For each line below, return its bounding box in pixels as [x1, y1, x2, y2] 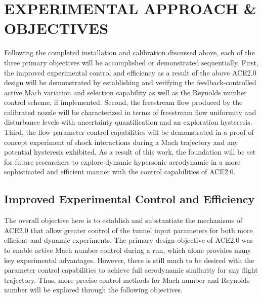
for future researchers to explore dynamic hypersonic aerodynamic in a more [4, 156, 241, 167]
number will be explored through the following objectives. [4, 284, 183, 295]
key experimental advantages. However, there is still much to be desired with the [4, 254, 254, 265]
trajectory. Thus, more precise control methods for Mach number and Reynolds [4, 274, 250, 285]
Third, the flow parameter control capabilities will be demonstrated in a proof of [4, 127, 254, 137]
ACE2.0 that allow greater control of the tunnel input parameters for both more [4, 225, 253, 235]
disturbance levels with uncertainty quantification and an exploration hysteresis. [4, 117, 252, 127]
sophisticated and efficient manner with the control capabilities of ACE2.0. [4, 166, 236, 177]
